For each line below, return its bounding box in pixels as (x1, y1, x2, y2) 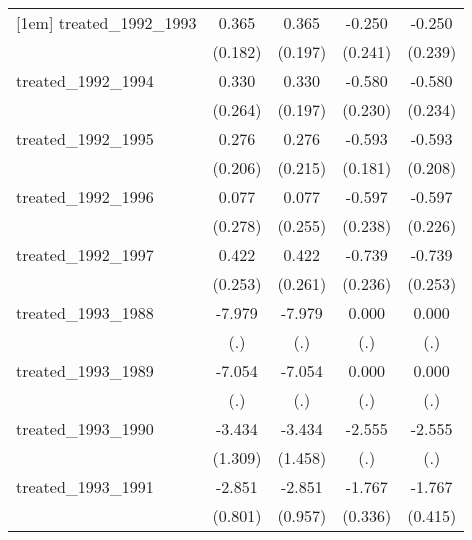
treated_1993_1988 (16, 301, 154, 324)
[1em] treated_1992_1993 (16, 11, 197, 34)
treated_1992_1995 (16, 127, 154, 150)
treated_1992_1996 (16, 185, 154, 208)
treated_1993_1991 (16, 475, 154, 498)
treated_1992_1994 (16, 69, 154, 92)
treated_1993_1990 (16, 417, 154, 440)
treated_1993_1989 (16, 359, 154, 382)
